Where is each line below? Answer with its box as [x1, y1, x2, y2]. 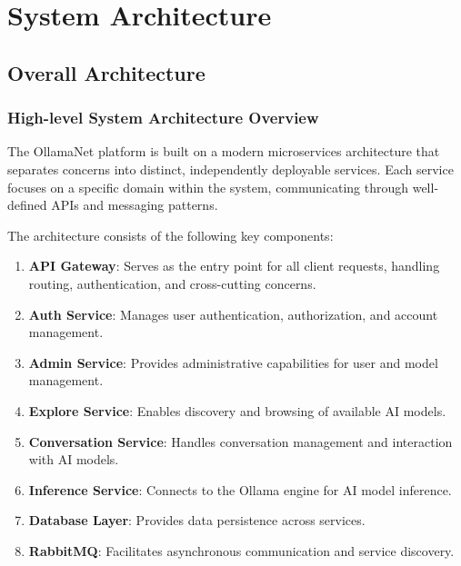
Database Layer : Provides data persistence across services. [28, 511, 366, 530]
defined [7, 195, 47, 214]
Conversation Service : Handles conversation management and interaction [28, 432, 453, 451]
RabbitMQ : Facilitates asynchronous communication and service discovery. [28, 541, 455, 560]
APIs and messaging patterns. [51, 195, 218, 214]
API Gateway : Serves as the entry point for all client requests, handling [28, 256, 440, 275]
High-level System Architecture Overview [7, 106, 319, 129]
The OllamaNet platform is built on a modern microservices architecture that [7, 142, 440, 161]
